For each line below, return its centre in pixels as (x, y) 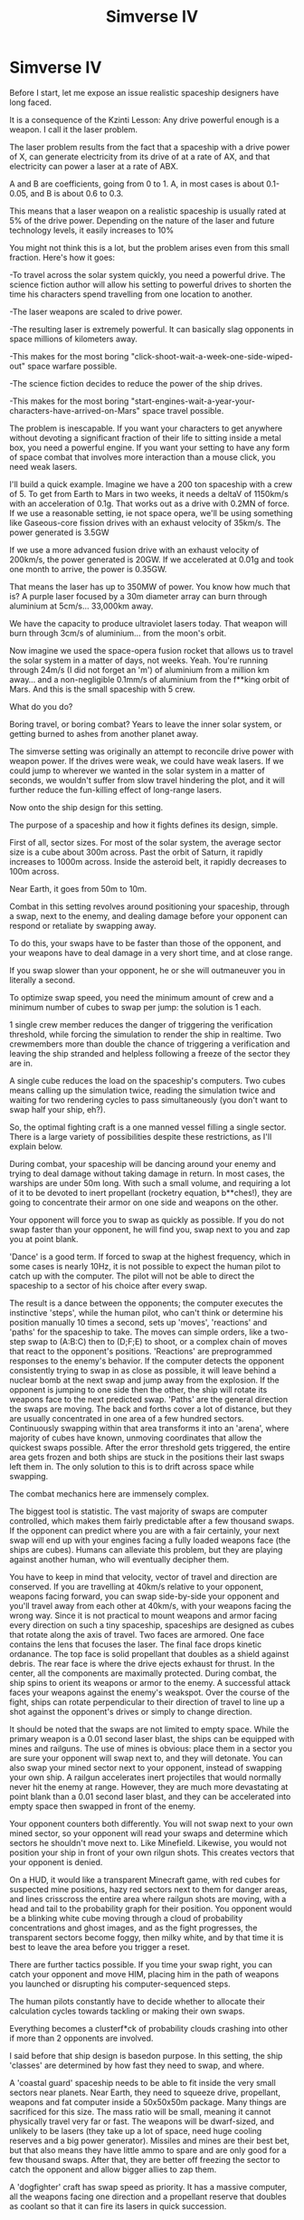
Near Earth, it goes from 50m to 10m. (78, 888)
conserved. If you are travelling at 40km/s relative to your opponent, (137, 1586)
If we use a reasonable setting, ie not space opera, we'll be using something (151, 512)
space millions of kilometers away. (74, 339)
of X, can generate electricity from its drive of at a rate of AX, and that (140, 157)
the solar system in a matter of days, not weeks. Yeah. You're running (139, 660)
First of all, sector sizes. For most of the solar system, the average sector (146, 842)
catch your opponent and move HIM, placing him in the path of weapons (144, 1974)
